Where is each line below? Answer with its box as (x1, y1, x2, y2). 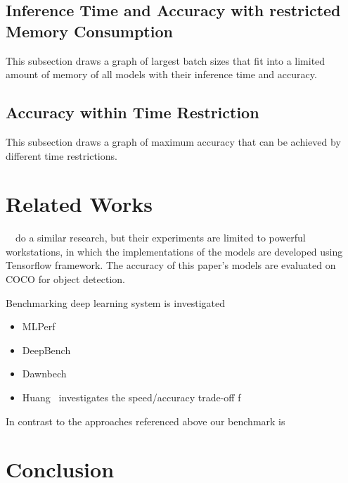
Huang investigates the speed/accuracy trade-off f (22, 390, 241, 405)
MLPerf (22, 319, 56, 334)
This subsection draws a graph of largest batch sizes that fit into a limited (6, 53, 326, 68)
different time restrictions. (6, 148, 117, 163)
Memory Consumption (6, 20, 173, 42)
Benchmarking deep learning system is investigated (6, 295, 226, 310)
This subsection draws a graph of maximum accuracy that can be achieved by (6, 134, 341, 149)
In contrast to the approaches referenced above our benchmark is (6, 413, 285, 428)
